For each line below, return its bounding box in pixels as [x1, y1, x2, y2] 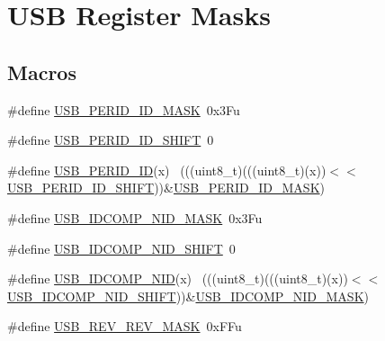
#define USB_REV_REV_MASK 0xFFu [7, 317, 242, 336]
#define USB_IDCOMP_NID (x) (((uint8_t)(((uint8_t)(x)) [7, 269, 348, 288]
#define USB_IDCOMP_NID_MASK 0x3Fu [7, 208, 263, 227]
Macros [7, 58, 76, 85]
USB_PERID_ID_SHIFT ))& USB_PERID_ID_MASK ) [7, 178, 325, 197]
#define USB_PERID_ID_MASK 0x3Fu [7, 100, 240, 119]
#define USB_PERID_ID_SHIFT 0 [7, 130, 214, 149]
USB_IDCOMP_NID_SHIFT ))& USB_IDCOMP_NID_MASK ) [7, 286, 369, 305]
